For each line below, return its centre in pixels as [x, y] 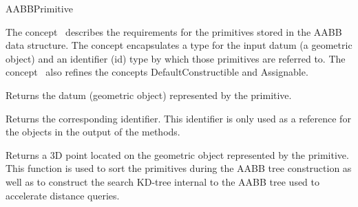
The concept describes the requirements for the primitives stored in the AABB [174, 31]
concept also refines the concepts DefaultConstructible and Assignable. [157, 72]
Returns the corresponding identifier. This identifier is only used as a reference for [178, 118]
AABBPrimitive [39, 8]
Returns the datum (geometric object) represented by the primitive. [149, 95]
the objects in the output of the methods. [93, 132]
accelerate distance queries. [63, 195]
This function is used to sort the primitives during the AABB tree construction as [179, 168]
